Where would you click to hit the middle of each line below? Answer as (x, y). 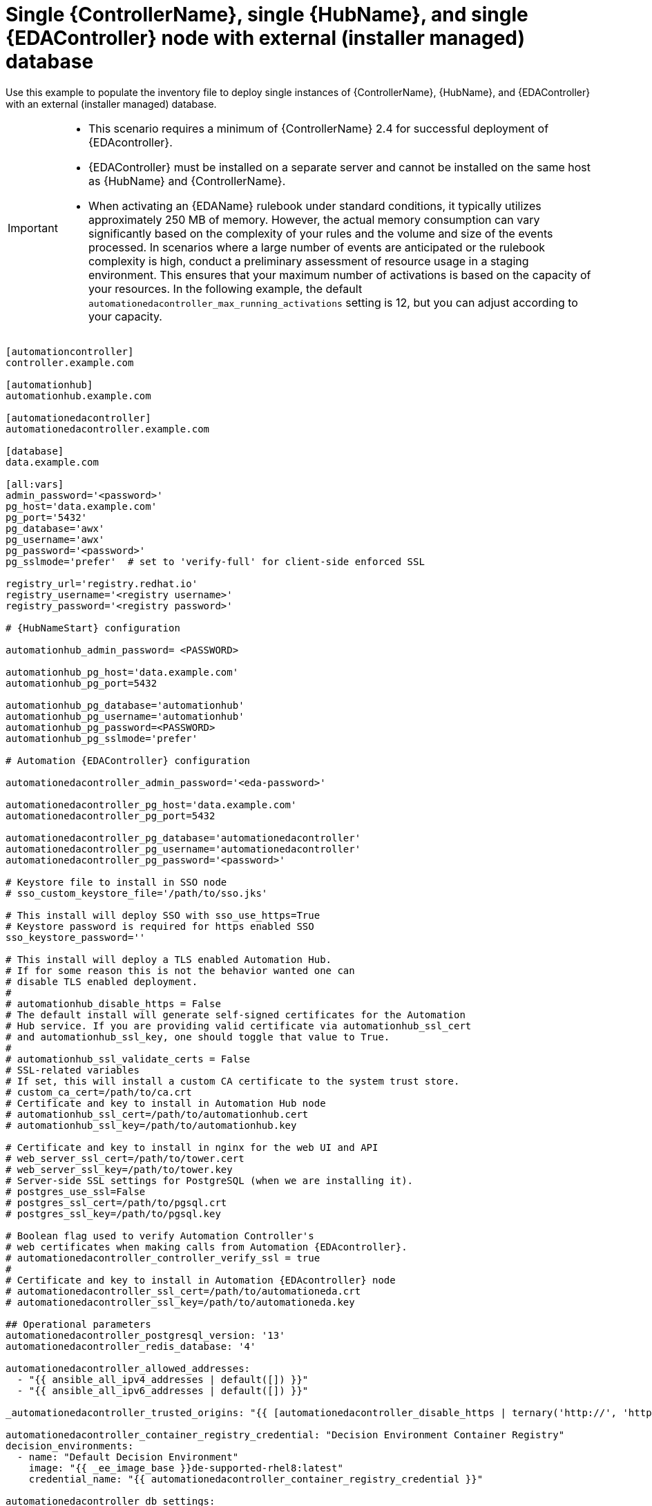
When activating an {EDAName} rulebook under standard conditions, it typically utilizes (315, 206)
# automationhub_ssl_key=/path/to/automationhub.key (151, 1125)
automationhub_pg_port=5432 (81, 683)
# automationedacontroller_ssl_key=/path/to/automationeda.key (180, 1302)
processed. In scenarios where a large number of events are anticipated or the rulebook (317, 247)
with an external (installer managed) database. (111, 104)
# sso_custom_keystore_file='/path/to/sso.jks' (137, 893)
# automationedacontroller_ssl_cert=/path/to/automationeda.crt (183, 1291)
